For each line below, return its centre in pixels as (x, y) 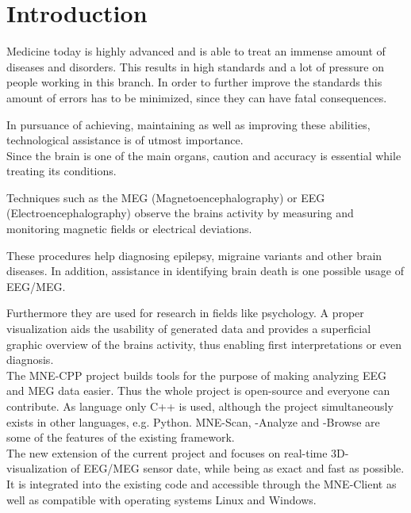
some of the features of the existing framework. (121, 437)
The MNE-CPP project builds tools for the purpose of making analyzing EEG (197, 375)
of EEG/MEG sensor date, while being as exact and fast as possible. (238, 468)
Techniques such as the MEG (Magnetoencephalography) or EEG (166, 197)
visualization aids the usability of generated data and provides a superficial (189, 329)
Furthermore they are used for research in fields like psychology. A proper (185, 313)
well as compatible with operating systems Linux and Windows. (161, 499)
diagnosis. (30, 360)
